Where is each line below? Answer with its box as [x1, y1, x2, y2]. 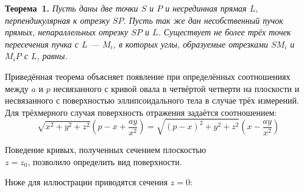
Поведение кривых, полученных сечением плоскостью [5, 143, 207, 155]
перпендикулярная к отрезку [5, 13, 110, 26]
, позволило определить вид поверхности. [27, 155, 182, 168]
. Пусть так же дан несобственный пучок [123, 13, 283, 26]
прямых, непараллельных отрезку [5, 26, 129, 38]
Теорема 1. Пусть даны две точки [5, 2, 138, 14]
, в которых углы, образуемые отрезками [113, 37, 268, 50]
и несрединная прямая [165, 2, 247, 14]
